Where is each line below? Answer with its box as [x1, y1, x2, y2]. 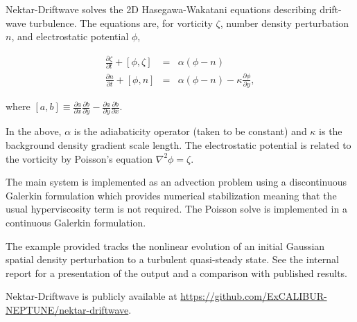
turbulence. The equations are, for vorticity [29, 15, 213, 30]
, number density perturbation [220, 15, 349, 30]
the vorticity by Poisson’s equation [6, 151, 153, 166]
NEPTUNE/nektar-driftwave [6, 302, 129, 316]
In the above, [6, 124, 62, 138]
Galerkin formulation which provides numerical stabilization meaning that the [6, 188, 337, 202]
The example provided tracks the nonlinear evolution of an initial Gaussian [6, 238, 325, 253]
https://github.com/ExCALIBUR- [180, 289, 327, 303]
